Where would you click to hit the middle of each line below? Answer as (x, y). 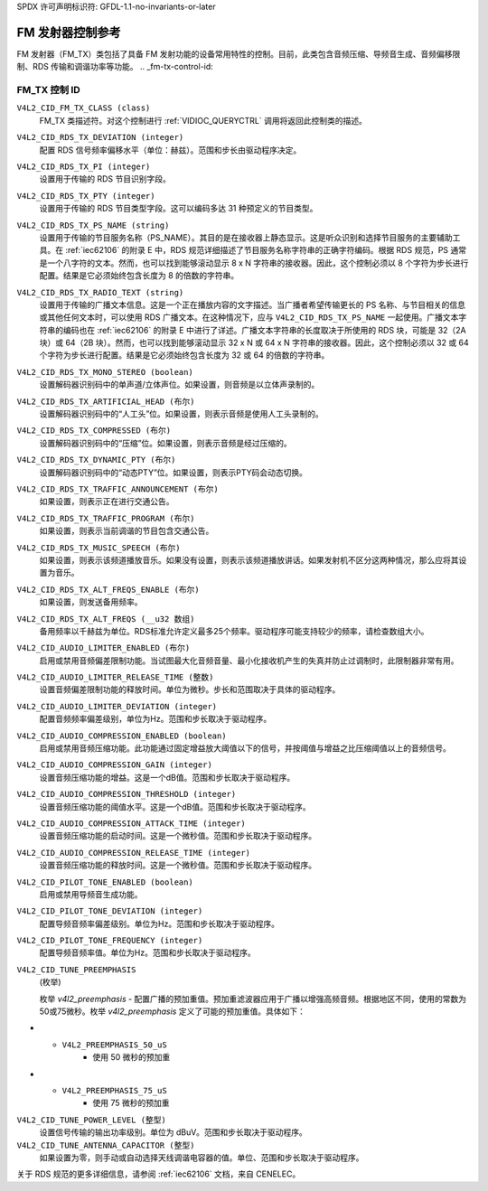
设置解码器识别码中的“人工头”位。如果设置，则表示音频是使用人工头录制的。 (182, 414)
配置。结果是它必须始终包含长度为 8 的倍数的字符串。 (139, 276)
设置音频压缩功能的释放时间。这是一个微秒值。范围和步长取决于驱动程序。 (178, 865)
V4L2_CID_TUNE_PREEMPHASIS (76, 970)
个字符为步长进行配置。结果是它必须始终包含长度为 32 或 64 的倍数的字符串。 (184, 355)
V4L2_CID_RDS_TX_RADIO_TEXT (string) (100, 292)
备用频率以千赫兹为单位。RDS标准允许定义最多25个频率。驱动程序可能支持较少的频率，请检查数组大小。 (234, 631)
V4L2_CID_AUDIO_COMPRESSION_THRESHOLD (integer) (127, 794)
